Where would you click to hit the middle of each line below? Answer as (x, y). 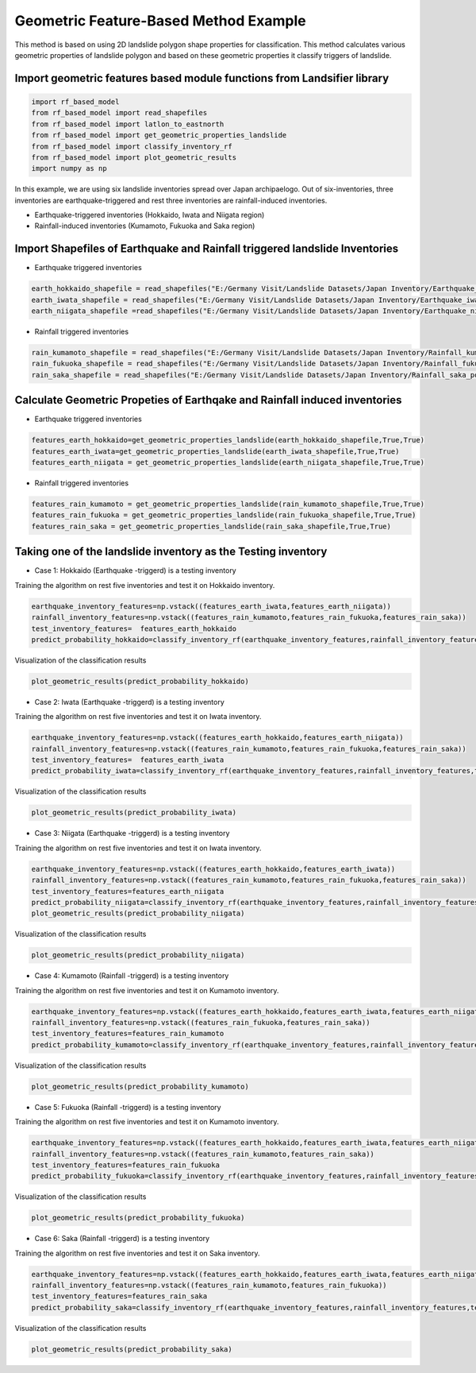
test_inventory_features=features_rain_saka (119, 1296)
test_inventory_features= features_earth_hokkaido (134, 628)
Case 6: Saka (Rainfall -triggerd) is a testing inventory (122, 1239)
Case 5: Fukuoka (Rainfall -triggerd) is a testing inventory (128, 1107)
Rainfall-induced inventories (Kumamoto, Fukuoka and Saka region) (145, 226)
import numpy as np (69, 168)
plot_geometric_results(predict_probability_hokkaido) (140, 681)
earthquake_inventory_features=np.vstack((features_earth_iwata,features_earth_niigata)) (211, 606)
